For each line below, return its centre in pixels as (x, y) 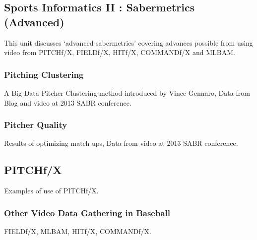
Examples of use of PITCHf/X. (51, 191)
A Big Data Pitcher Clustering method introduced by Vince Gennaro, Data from (127, 93)
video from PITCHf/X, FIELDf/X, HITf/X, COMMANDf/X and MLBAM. (120, 52)
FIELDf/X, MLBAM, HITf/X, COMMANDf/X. (78, 231)
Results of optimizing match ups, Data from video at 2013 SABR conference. (121, 143)
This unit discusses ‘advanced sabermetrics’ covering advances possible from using (128, 42)
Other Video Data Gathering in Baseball (87, 212)
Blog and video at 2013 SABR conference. (68, 102)
